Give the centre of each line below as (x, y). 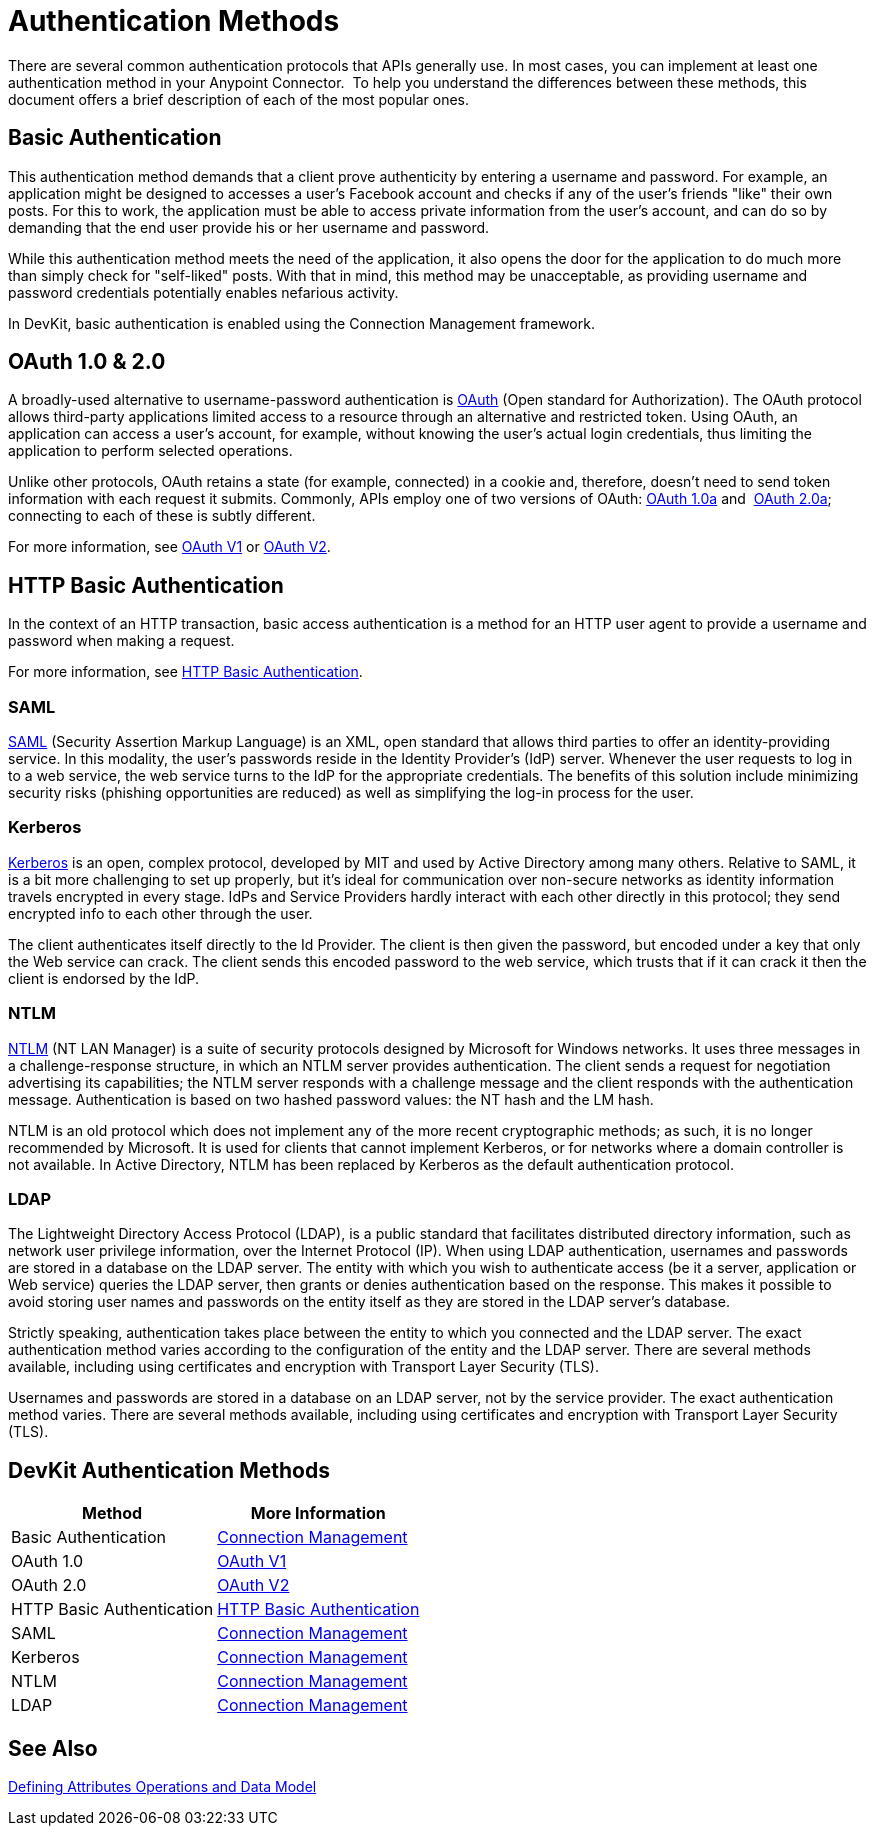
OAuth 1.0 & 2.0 (87, 362)
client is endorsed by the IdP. (104, 978)
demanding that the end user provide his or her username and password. (249, 227)
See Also (53, 1748)
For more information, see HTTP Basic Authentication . (185, 672)
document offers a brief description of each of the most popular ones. (238, 99)
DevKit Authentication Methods (169, 1470)
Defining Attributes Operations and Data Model (162, 1786)
